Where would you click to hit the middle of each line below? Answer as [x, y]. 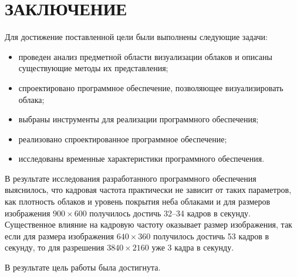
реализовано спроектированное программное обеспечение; [123, 138]
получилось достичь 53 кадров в [211, 236]
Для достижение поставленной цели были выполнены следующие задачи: [136, 37]
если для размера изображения [60, 236]
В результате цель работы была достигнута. [83, 267]
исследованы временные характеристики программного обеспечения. [141, 158]
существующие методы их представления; [93, 68]
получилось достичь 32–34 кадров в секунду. [170, 213]
